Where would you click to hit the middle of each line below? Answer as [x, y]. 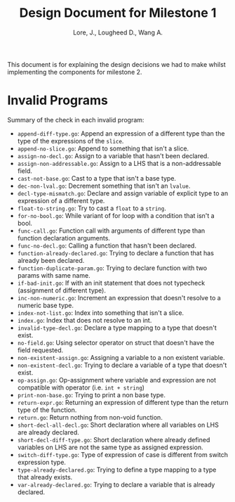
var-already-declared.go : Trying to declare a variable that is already [116, 484]
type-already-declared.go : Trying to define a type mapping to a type [117, 470]
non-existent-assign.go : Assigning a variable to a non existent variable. [121, 357]
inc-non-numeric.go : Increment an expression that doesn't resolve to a [119, 297]
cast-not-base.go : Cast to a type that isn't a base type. [97, 178]
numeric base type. [46, 305]
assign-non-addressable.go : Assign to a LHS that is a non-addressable [119, 163]
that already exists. [45, 477]
